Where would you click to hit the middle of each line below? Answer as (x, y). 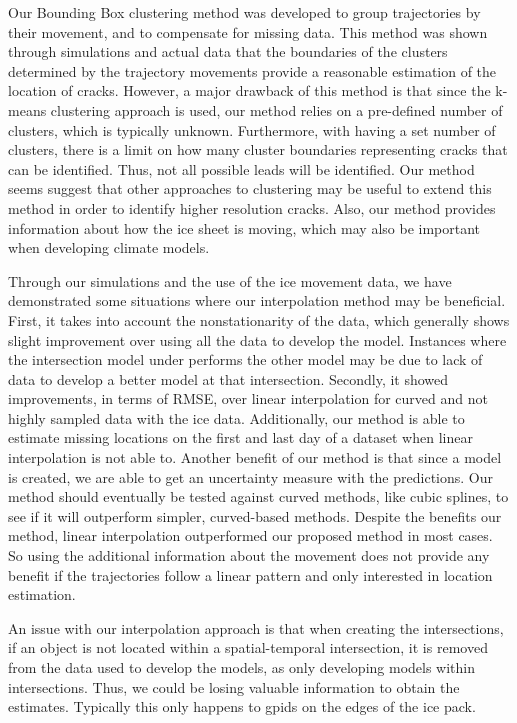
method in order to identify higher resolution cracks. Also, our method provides (252, 207)
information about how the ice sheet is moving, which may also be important (244, 227)
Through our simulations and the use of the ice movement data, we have (230, 280)
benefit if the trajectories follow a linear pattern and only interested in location (250, 574)
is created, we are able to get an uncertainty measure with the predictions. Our (250, 476)
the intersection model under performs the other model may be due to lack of (245, 359)
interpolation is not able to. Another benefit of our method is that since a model (255, 457)
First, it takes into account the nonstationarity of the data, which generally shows (259, 319)
